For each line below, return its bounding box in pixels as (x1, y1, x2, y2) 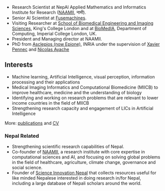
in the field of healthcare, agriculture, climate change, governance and (11, 159, 156, 165)
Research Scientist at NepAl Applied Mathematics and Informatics (11, 4, 147, 10)
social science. (11, 165, 43, 171)
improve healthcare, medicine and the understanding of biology (11, 89, 142, 95)
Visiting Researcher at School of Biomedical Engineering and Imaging (11, 20, 154, 26)
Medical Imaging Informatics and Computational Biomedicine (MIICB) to (11, 84, 159, 90)
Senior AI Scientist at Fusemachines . (11, 15, 87, 21)
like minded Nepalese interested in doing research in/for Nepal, (11, 175, 142, 181)
